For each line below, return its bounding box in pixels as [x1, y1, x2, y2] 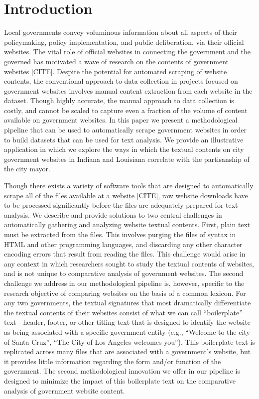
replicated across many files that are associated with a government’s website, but [4, 346, 251, 357]
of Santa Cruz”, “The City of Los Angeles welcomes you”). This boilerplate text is [4, 336, 255, 347]
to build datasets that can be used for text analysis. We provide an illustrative [4, 134, 244, 144]
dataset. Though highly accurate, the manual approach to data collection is [4, 95, 234, 106]
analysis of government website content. [4, 385, 125, 396]
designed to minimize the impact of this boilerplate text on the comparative [4, 375, 236, 386]
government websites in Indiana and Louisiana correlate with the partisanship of [4, 153, 250, 164]
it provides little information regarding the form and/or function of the [4, 356, 221, 366]
